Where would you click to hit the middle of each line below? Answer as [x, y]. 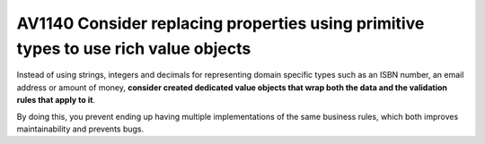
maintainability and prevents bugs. [80, 129]
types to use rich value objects [134, 48]
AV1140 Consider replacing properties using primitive [220, 23]
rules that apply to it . [56, 100]
